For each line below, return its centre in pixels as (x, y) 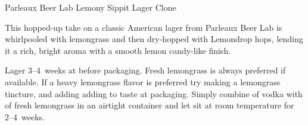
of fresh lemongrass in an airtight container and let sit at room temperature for (150, 105)
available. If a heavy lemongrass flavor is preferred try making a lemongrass (143, 81)
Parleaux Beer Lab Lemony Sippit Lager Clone (91, 7)
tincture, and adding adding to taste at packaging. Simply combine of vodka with (154, 93)
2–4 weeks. (25, 116)
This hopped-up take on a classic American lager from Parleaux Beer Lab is (144, 27)
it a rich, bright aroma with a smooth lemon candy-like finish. (118, 50)
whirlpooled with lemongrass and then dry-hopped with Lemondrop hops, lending (154, 39)
